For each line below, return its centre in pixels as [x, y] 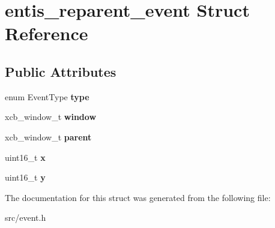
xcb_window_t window [51, 117]
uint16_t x [25, 157]
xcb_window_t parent [48, 136]
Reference [47, 33]
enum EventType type [47, 96]
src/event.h [26, 217]
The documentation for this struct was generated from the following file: [138, 197]
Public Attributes [61, 71]
